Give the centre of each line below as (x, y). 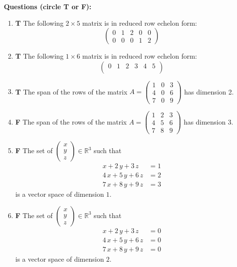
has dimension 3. (209, 121)
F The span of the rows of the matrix (71, 121)
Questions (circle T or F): (48, 6)
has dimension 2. (209, 91)
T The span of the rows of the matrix (71, 91)
